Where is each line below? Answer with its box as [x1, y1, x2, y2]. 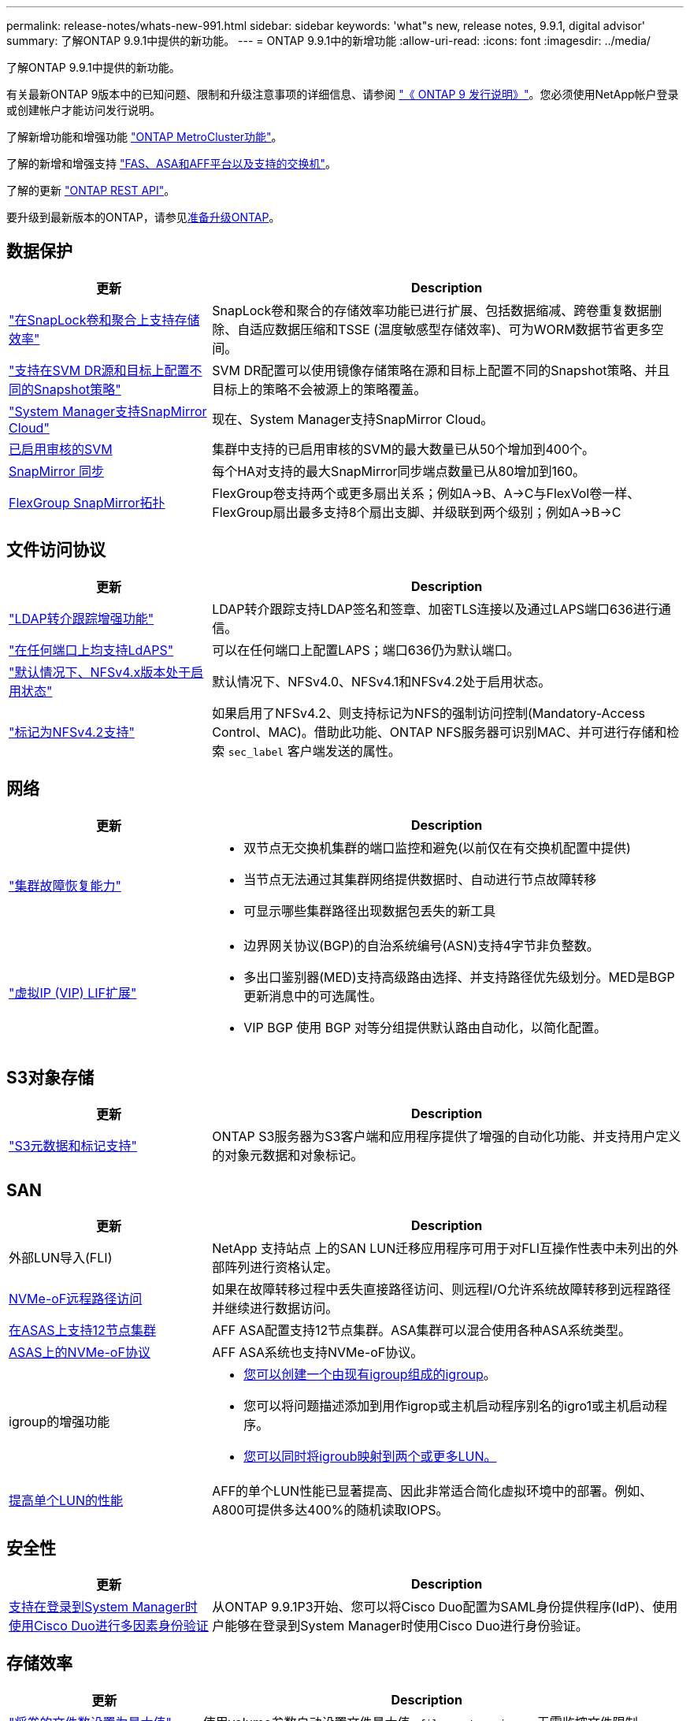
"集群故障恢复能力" [9, 877, 121, 894]
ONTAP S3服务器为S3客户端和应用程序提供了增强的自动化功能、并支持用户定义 [212, 1128, 681, 1145]
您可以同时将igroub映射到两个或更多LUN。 [243, 1448, 497, 1465]
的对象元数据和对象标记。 [212, 1147, 364, 1164]
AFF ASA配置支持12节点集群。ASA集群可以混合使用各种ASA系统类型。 [212, 1322, 631, 1339]
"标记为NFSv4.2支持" [9, 723, 135, 740]
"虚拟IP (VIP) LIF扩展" [9, 984, 137, 1001]
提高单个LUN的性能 [9, 1492, 124, 1509]
